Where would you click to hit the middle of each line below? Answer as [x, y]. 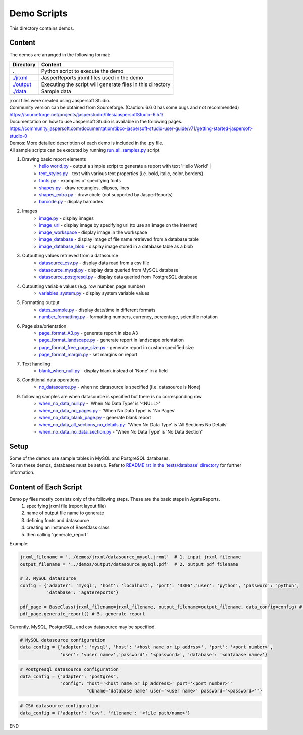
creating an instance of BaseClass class [68, 527]
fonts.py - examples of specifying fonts [80, 181]
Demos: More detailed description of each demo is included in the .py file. [86, 143]
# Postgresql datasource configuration [69, 669]
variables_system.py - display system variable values [94, 293]
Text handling [36, 364]
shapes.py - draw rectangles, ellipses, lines [84, 188]
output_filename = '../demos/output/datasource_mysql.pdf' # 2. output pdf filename [129, 564]
